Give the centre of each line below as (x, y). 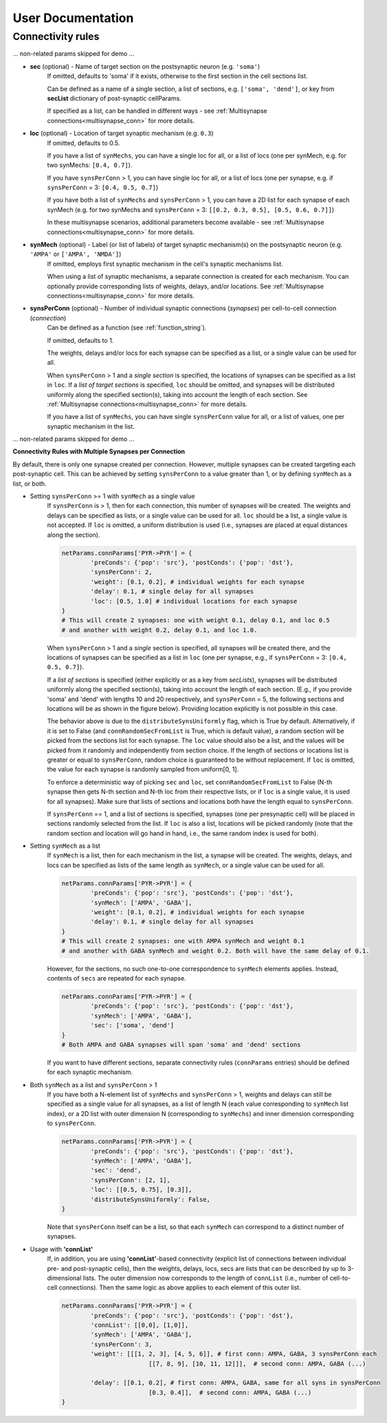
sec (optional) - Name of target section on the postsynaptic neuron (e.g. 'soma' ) (145, 66)
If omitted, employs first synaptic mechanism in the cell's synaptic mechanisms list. (165, 264)
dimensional (64, 1278)
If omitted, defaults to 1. (80, 340)
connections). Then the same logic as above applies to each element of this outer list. (180, 1287)
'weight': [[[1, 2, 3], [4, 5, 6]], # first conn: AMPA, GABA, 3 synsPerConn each (234, 1354)
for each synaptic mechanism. (90, 1072)
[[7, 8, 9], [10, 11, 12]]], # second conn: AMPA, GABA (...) (257, 1363)
